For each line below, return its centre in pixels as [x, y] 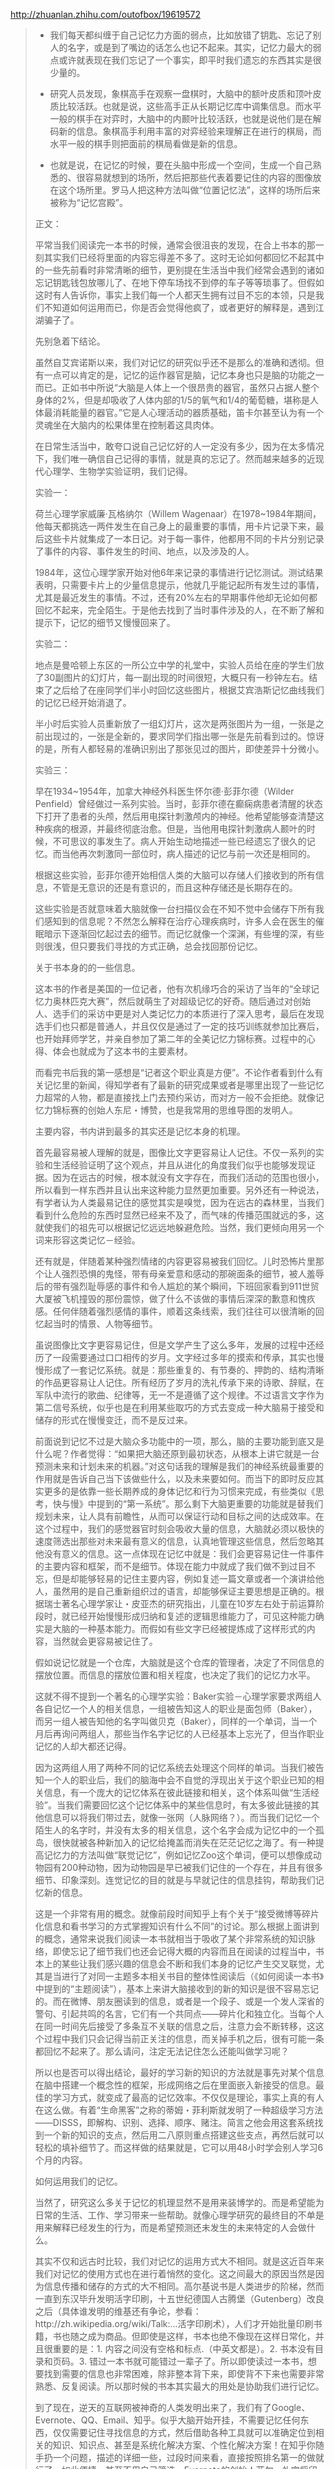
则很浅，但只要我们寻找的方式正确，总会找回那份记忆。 [148, 946]
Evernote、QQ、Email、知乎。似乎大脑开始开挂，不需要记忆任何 [167, 2420]
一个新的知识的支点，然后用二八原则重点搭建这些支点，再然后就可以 [184, 2135]
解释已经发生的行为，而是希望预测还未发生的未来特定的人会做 [179, 2227]
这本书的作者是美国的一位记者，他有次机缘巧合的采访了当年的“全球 [172, 988]
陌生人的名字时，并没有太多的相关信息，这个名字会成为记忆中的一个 [175, 1830]
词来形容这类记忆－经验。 [87, 1240]
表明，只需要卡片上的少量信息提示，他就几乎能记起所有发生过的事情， [179, 585]
